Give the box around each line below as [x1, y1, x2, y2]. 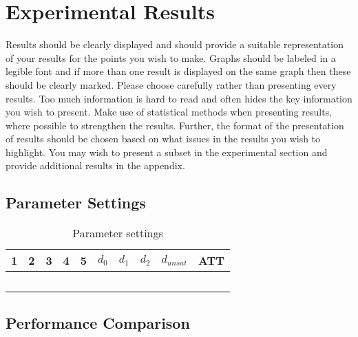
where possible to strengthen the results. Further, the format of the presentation [6, 118, 344, 132]
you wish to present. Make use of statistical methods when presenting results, [6, 105, 333, 119]
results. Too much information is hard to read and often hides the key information [6, 91, 352, 105]
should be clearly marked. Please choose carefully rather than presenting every [6, 77, 337, 91]
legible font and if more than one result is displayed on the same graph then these [6, 64, 351, 78]
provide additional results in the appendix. [6, 158, 185, 173]
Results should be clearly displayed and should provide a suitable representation [6, 37, 344, 52]
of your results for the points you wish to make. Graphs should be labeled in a [6, 50, 336, 65]
